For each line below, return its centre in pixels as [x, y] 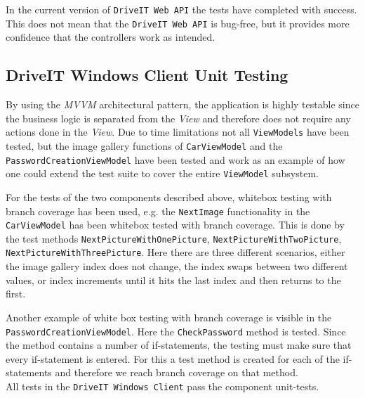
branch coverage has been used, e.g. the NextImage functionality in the [158, 211]
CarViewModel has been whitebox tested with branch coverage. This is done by [175, 225]
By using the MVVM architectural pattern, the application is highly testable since [182, 104]
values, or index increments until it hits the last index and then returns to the [173, 280]
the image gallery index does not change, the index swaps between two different [177, 266]
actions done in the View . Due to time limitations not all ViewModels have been [178, 132]
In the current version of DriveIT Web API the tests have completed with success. [181, 9]
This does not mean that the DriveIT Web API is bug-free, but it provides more [178, 23]
